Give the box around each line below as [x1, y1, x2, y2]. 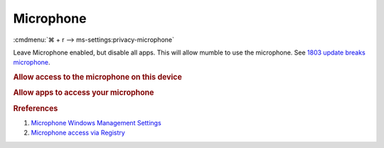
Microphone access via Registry [31, 128, 126, 137]
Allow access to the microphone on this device [13, 72, 183, 82]
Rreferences [13, 103, 58, 113]
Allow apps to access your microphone [13, 88, 154, 98]
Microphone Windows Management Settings [31, 118, 161, 127]
